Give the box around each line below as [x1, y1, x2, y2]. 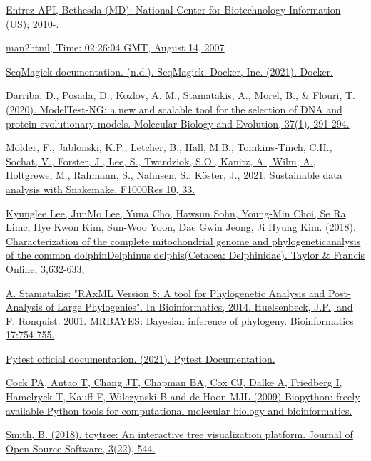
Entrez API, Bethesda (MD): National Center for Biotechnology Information [6, 2, 341, 16]
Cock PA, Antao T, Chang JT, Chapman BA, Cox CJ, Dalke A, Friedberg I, [6, 375, 342, 390]
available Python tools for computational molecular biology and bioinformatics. [6, 403, 352, 418]
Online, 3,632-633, [6, 261, 85, 276]
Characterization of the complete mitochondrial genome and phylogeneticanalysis [6, 233, 361, 248]
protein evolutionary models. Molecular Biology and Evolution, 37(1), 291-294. [6, 115, 350, 130]
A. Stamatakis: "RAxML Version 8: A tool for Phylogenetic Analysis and [6, 285, 325, 300]
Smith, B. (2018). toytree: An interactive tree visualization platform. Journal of [6, 427, 353, 442]
